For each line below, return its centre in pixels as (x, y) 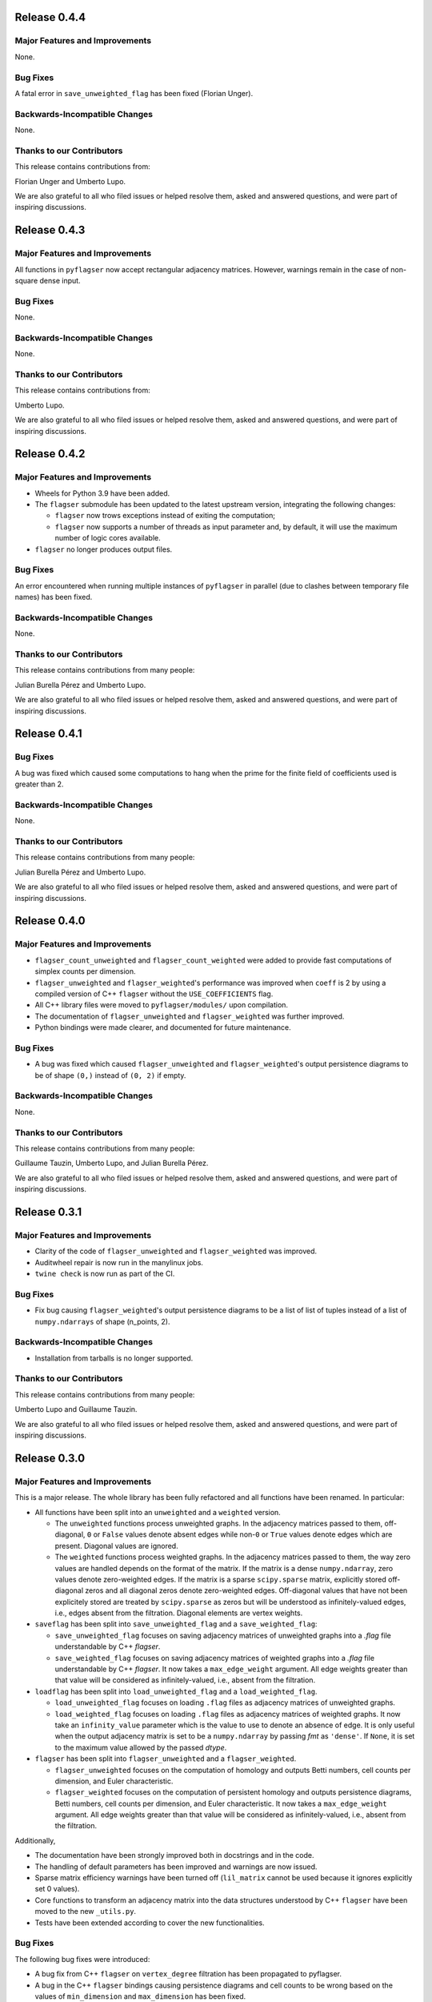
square (26, 280)
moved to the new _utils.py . (85, 1912)
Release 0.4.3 (50, 230)
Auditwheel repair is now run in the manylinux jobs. (119, 1262)
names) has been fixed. (54, 597)
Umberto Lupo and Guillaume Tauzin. (76, 1409)
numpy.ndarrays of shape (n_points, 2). (103, 1321)
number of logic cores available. (108, 538)
